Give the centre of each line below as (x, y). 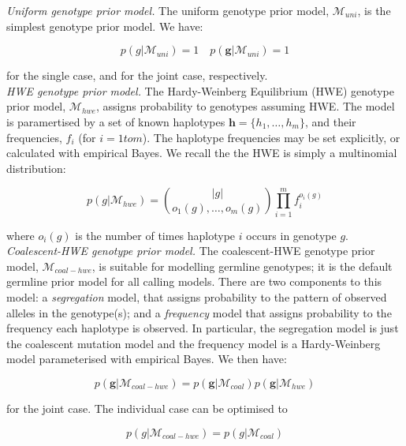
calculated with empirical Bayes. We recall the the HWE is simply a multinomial (202, 153)
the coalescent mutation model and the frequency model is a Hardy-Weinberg (194, 343)
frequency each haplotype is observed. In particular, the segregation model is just (203, 328)
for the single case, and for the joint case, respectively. (137, 75)
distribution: (36, 168)
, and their (330, 121)
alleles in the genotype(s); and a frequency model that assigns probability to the (199, 312)
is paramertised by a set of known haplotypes (116, 121)
